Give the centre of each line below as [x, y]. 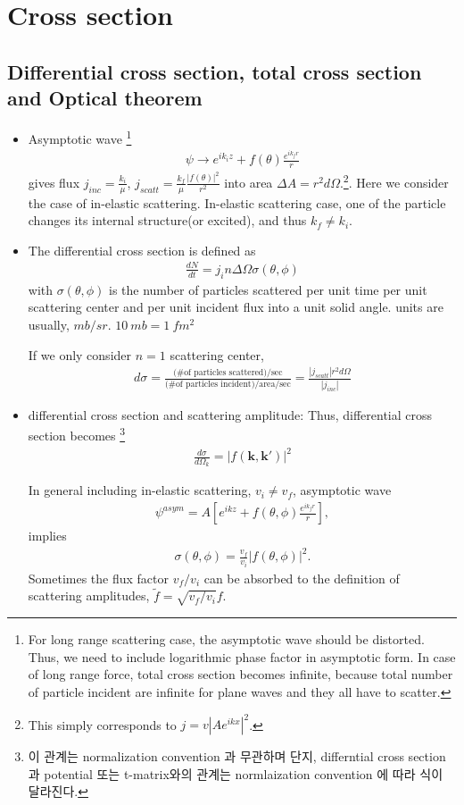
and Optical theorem [105, 98]
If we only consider [80, 354]
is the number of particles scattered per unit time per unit [268, 289]
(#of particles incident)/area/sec [228, 384]
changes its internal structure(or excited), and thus [167, 220]
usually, [49, 324]
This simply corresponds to [102, 724]
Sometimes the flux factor [99, 578]
